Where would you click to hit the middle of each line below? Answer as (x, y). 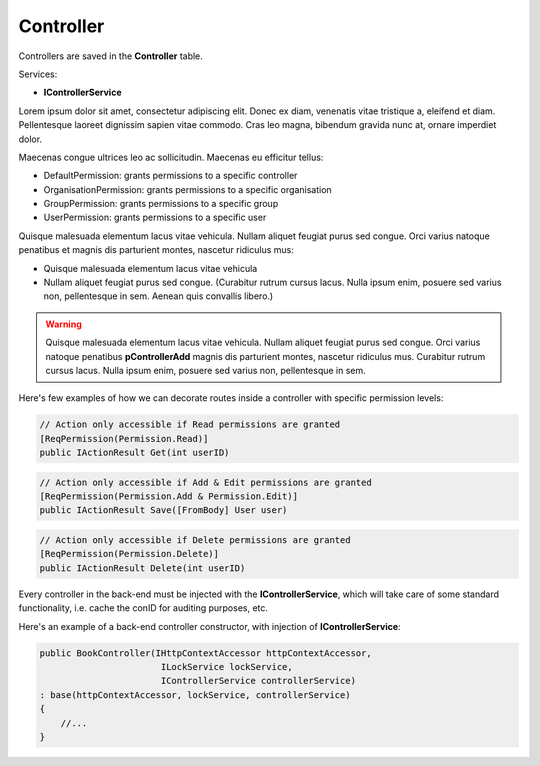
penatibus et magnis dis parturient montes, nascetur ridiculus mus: (156, 250)
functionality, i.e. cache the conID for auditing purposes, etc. (143, 608)
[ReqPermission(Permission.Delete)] (129, 554)
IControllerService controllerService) (258, 681)
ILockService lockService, (227, 666)
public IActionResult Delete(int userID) (142, 568)
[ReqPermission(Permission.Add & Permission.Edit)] (169, 496)
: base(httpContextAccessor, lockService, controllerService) (195, 694)
